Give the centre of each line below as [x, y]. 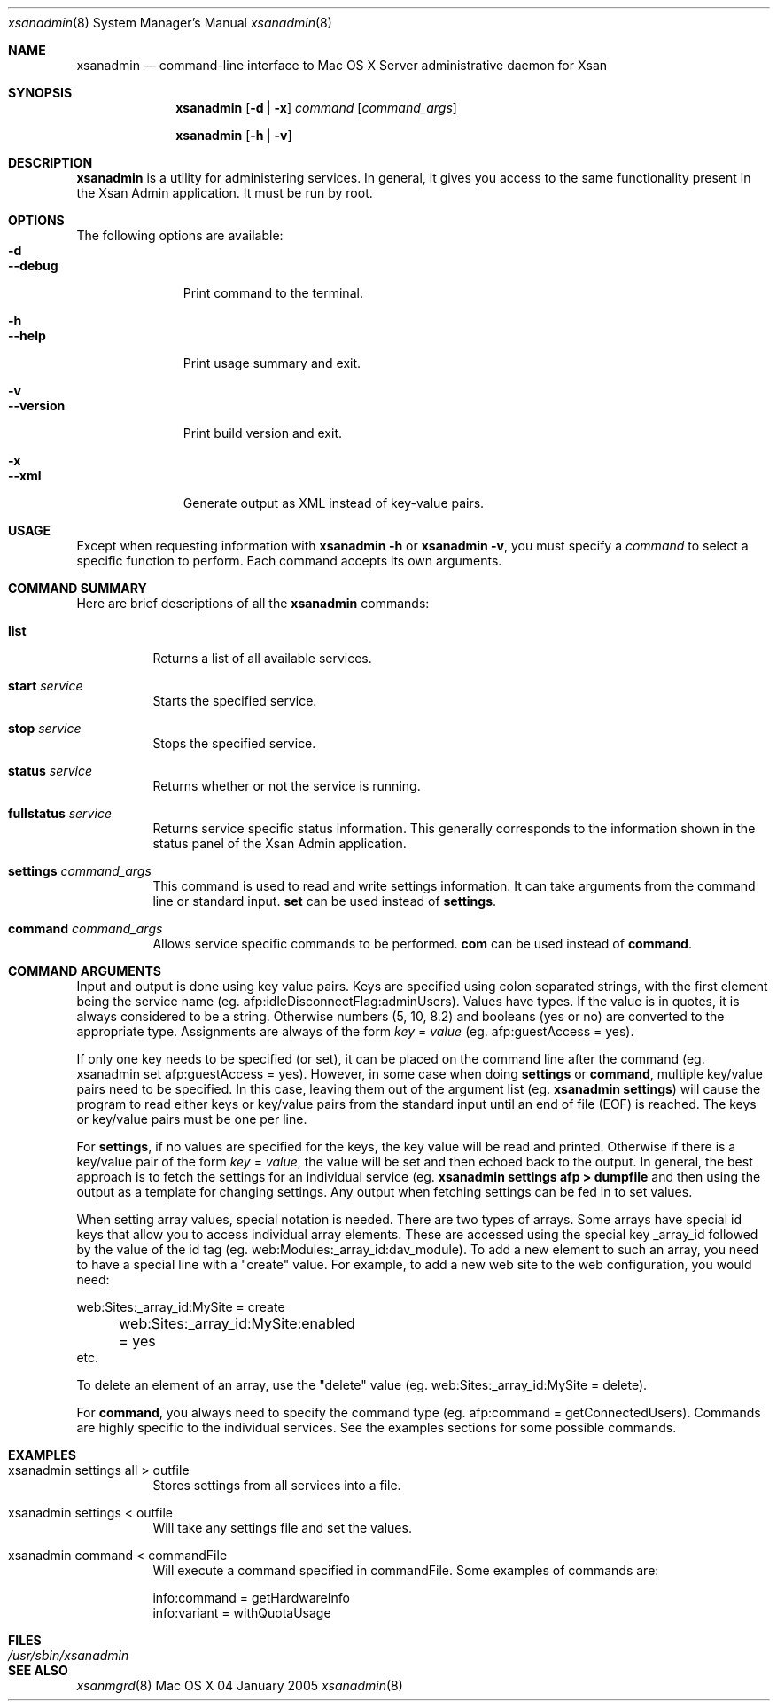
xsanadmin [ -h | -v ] [234, 135]
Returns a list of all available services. [262, 658]
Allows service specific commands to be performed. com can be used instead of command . [422, 944]
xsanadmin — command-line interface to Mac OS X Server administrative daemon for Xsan [342, 65]
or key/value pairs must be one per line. [192, 1119]
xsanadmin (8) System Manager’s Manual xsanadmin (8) [170, 23]
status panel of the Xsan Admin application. [280, 843]
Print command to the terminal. [273, 293]
